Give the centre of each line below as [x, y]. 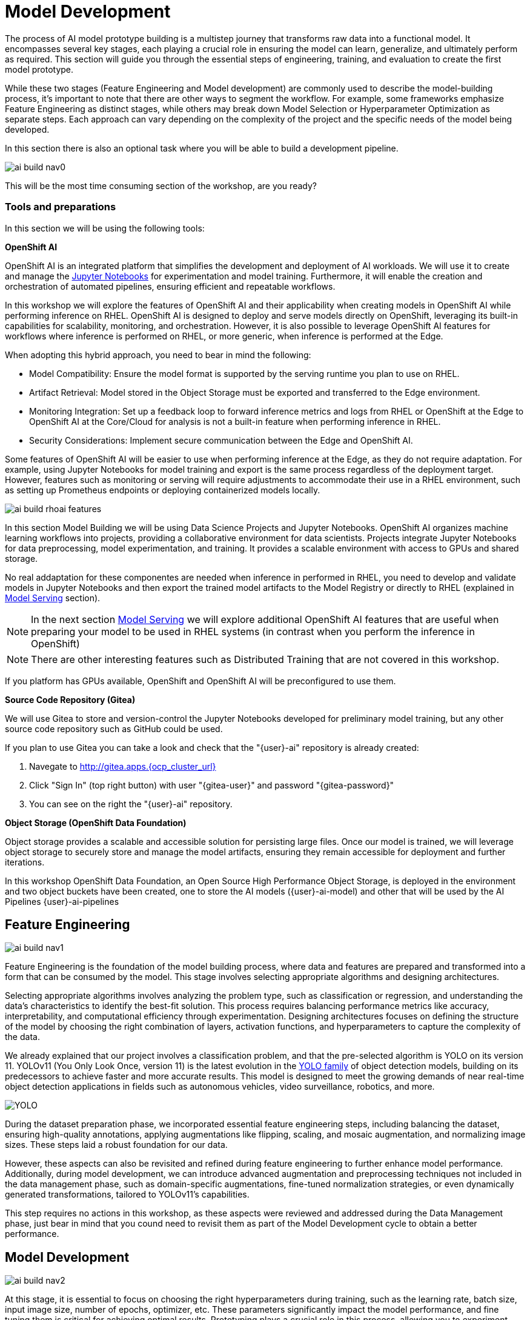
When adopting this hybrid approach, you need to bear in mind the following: [158, 355]
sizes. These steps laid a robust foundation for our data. [116, 1145]
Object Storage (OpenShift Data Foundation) [96, 822]
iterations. [25, 862]
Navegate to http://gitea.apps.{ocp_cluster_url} [123, 766]
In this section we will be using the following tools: [105, 228]
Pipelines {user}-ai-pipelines [62, 901]
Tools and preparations [61, 207]
